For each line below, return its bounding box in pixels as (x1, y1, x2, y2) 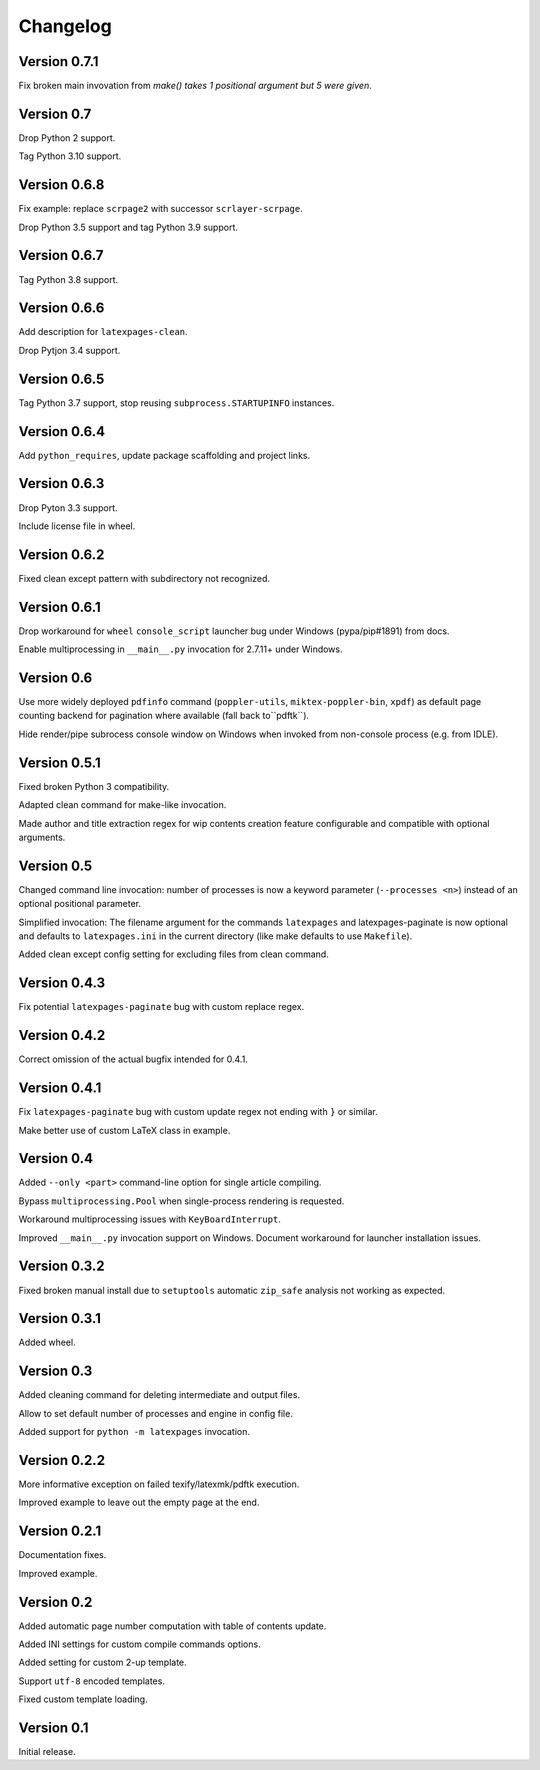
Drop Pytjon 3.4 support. (18, 344, 121, 356)
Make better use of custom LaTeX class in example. (18, 1124, 231, 1136)
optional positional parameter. (18, 898, 142, 910)
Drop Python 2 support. (18, 131, 116, 144)
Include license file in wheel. (18, 520, 136, 532)
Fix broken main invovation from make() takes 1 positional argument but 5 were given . (18, 80, 372, 92)
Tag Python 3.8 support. (18, 273, 119, 285)
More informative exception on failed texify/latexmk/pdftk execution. (18, 1478, 300, 1490)
